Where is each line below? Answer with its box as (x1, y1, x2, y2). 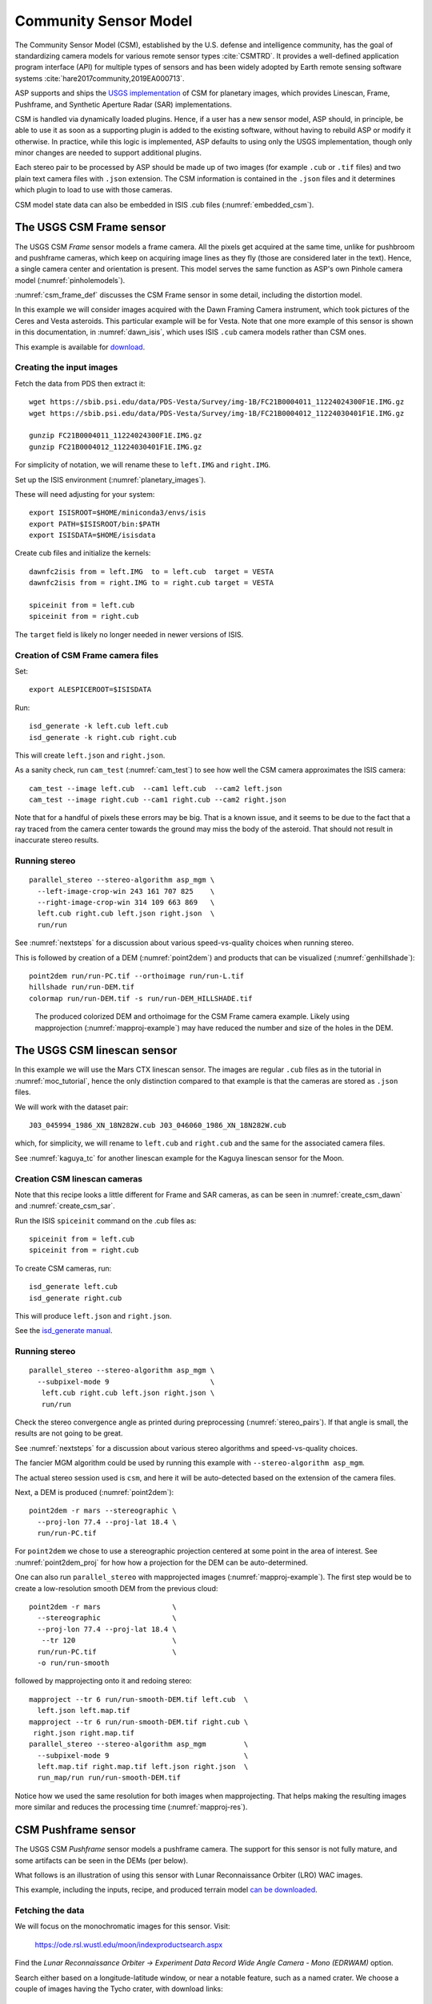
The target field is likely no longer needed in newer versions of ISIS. (14, 629, 244, 639)
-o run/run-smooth (37, 1658, 110, 1667)
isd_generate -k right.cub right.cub (29, 733, 178, 741)
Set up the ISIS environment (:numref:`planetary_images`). (14, 475, 206, 484)
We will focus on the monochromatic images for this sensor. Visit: (14, 1921, 231, 1931)
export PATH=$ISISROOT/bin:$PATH (29, 519, 160, 528)
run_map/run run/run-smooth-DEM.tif (37, 1773, 182, 1783)
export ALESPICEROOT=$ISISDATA (29, 685, 152, 694)
